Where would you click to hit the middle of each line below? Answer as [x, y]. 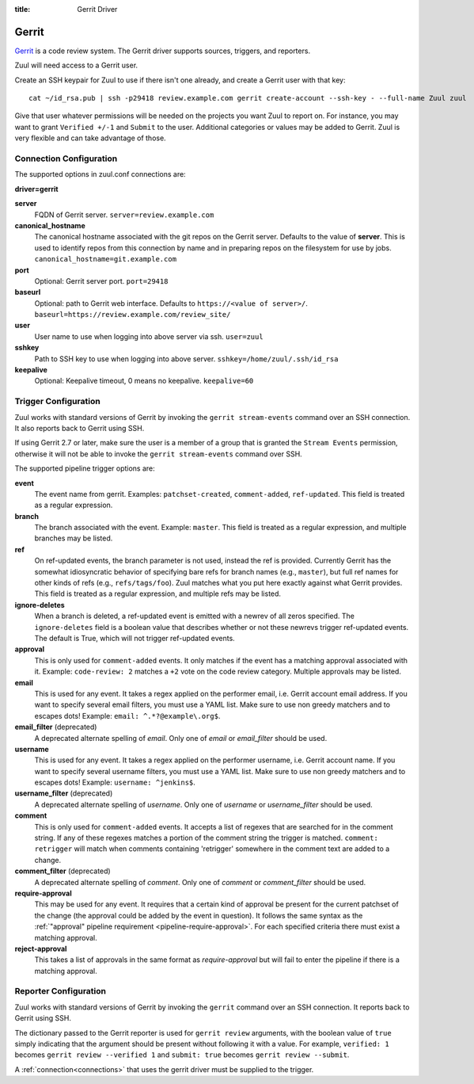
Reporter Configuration [61, 991]
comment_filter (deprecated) [63, 871]
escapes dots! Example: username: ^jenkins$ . [115, 782]
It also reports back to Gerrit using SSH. [80, 428]
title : [23, 9]
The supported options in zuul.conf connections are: [100, 174]
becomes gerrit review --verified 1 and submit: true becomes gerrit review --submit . [182, 1055]
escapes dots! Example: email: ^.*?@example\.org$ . [127, 716]
